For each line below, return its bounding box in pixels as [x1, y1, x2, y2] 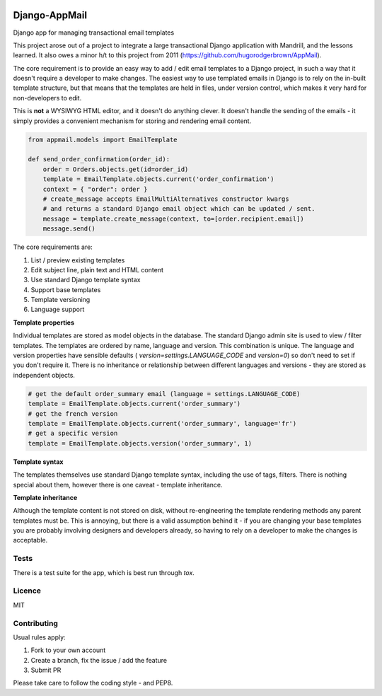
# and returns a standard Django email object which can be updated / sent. [42, 205, 316, 213]
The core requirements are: [13, 243, 93, 251]
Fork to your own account [30, 646, 106, 654]
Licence [13, 586, 42, 596]
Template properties [13, 318, 74, 327]
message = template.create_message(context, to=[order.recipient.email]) [42, 214, 304, 223]
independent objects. [13, 371, 76, 379]
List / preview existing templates [30, 255, 125, 265]
